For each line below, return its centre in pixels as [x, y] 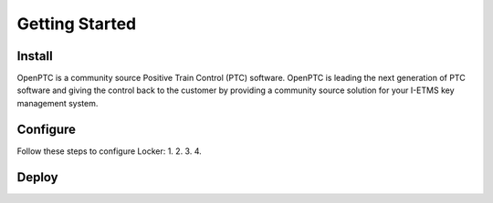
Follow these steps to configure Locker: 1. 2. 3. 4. [110, 151]
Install [35, 56]
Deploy [37, 177]
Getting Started [77, 24]
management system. [58, 103]
